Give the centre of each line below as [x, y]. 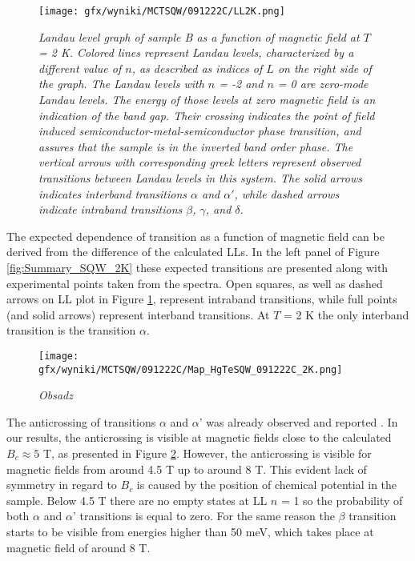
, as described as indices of [197, 68]
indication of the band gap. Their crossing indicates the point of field [207, 115]
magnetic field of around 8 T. [79, 547]
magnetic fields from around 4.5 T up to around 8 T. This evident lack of [187, 469]
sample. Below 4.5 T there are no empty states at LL [137, 500]
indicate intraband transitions [111, 209]
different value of [80, 68]
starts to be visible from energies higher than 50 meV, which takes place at [190, 531]
